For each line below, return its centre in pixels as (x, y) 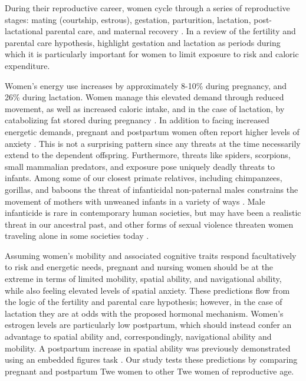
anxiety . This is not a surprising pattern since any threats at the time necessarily (153, 143)
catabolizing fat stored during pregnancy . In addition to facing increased (137, 120)
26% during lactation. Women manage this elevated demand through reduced (144, 97)
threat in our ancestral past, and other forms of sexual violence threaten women (149, 224)
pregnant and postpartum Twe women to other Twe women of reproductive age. (149, 371)
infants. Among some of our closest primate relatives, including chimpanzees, (144, 178)
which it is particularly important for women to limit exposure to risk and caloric (152, 54)
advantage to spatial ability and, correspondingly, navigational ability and (138, 336)
